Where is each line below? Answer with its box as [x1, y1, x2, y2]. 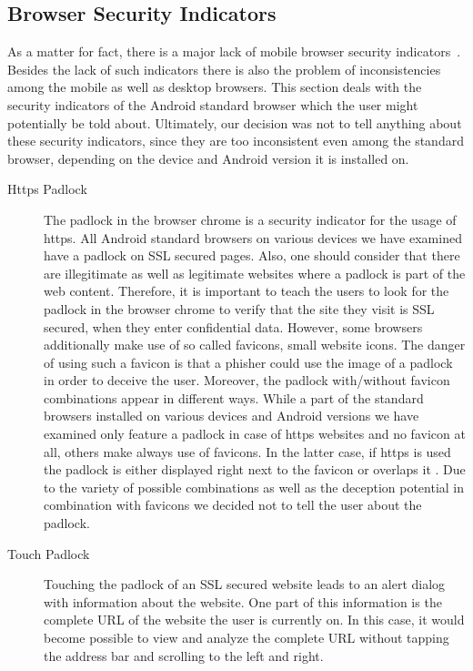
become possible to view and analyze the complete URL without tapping [44, 628, 449, 647]
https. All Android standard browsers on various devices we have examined [44, 228, 462, 247]
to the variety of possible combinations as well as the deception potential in [44, 477, 465, 496]
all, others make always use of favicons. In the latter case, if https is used [44, 442, 451, 461]
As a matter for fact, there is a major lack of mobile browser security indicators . [7, 42, 461, 61]
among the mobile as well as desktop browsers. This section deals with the [7, 77, 422, 97]
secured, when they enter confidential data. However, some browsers [44, 317, 423, 336]
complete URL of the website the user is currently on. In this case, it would [44, 610, 465, 629]
